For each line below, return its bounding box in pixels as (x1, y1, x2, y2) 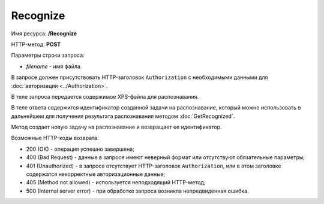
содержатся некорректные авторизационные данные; (26, 170, 166, 178)
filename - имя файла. (26, 63, 82, 70)
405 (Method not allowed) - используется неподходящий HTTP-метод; (26, 179, 206, 186)
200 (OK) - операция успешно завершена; (26, 145, 134, 153)
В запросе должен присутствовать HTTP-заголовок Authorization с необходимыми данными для (11, 74, 268, 81)
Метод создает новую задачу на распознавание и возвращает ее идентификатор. (11, 123, 222, 131)
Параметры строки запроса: (11, 51, 85, 59)
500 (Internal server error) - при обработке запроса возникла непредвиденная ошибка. (26, 187, 249, 194)
